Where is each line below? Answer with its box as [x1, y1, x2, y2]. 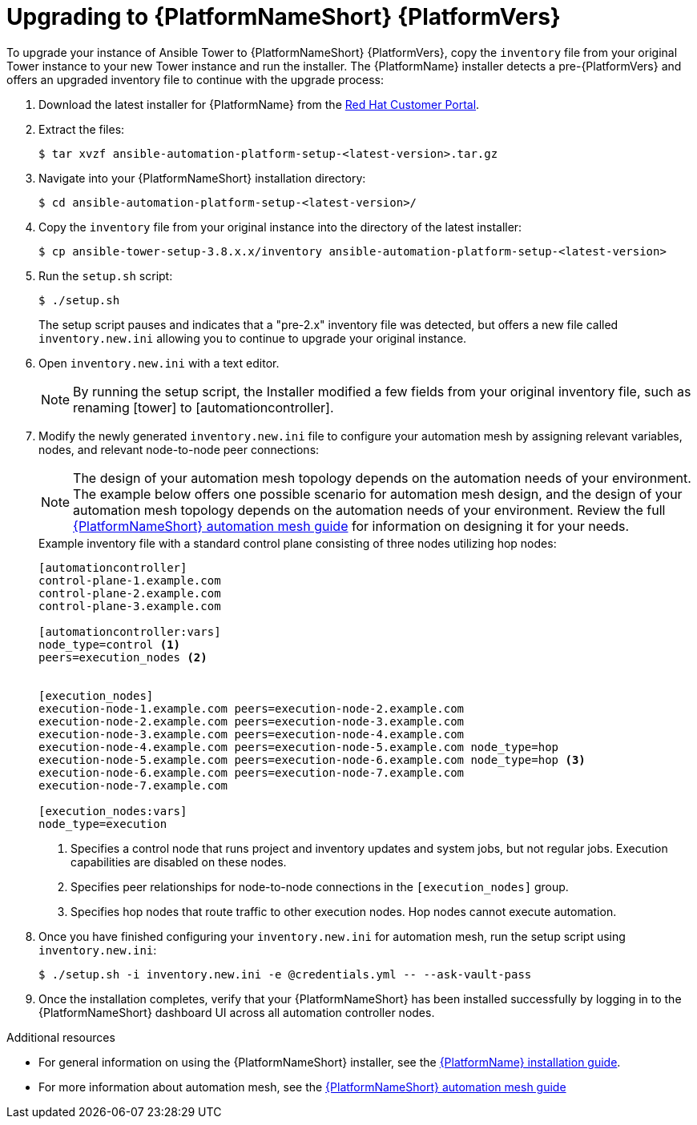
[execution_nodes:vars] [38, 804, 187, 818]
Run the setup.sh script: [38, 268, 173, 283]
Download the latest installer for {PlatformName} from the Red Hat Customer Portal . [38, 97, 480, 111]
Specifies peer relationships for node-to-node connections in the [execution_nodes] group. [71, 879, 569, 894]
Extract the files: [38, 122, 125, 136]
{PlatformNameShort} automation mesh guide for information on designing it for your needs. [73, 517, 630, 534]
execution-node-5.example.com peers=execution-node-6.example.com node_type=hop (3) [38, 753, 586, 766]
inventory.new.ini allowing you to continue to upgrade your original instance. [38, 331, 467, 345]
